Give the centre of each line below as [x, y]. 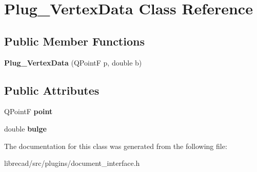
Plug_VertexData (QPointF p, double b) [73, 62]
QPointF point [28, 111]
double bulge [25, 128]
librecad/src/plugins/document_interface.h [72, 163]
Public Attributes [52, 90]
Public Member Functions [74, 41]
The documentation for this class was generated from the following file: [116, 146]
